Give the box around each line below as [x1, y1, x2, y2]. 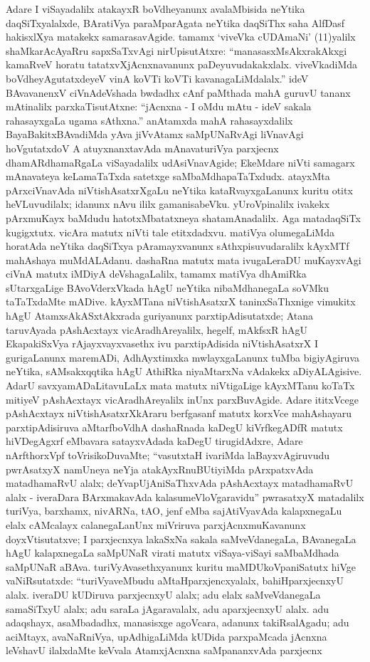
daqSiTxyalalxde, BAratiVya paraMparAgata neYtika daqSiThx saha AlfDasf [6, 15, 344, 30]
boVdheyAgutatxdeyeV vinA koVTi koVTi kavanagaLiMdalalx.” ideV [6, 70, 309, 85]
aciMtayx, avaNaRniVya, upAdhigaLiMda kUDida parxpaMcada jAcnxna [6, 629, 327, 643]
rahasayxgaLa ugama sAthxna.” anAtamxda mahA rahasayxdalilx [6, 112, 293, 127]
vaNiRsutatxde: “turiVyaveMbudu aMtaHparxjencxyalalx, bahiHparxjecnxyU [6, 573, 344, 588]
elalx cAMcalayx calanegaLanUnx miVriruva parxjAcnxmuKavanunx [6, 517, 306, 532]
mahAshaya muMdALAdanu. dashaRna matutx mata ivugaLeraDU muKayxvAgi [6, 252, 361, 267]
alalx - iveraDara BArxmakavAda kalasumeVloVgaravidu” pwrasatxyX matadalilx [6, 489, 364, 504]
